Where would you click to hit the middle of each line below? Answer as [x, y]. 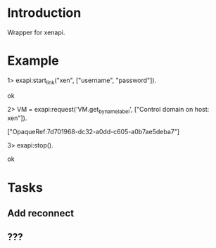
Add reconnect [41, 213]
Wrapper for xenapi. [36, 32]
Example [33, 61]
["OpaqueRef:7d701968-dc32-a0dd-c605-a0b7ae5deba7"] [94, 132]
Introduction [44, 13]
